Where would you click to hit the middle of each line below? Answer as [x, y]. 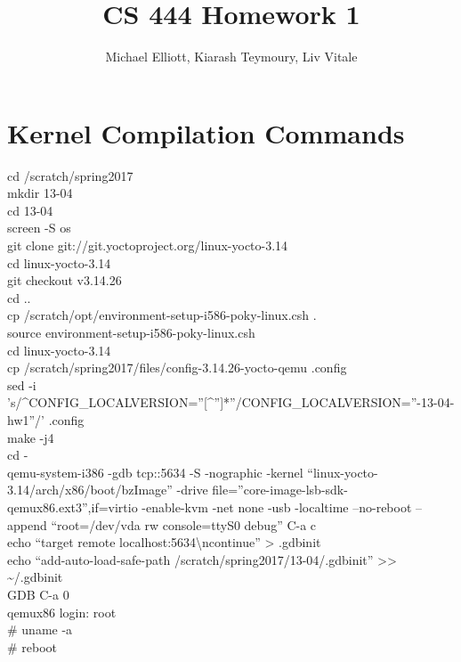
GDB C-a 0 [38, 594]
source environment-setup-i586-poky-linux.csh [131, 332]
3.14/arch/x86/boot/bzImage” [90, 490]
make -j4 [31, 437]
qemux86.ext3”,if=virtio [73, 507]
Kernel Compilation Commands [206, 132]
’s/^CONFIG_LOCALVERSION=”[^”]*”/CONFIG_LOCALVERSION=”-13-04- [231, 402]
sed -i [22, 384]
